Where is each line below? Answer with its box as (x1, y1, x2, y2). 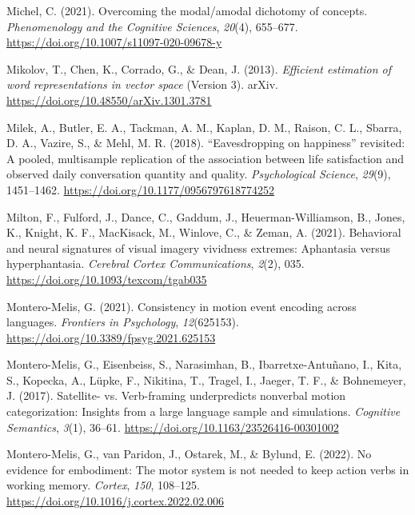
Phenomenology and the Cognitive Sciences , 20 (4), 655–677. (6, 18, 298, 34)
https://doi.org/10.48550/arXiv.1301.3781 (6, 91, 212, 108)
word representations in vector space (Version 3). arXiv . (6, 76, 278, 93)
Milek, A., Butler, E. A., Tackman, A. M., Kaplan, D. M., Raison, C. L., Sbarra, (6, 118, 402, 135)
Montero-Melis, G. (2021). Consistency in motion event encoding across (6, 297, 357, 314)
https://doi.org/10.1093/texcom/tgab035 (6, 270, 207, 287)
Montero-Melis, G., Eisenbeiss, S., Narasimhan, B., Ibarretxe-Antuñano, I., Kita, (6, 356, 402, 373)
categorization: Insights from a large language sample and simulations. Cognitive (6, 403, 401, 420)
